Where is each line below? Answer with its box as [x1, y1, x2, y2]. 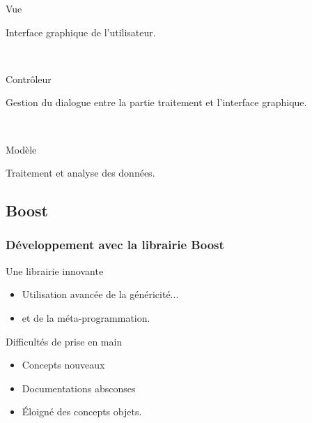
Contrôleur [6, 71, 52, 86]
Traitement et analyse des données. [6, 165, 155, 180]
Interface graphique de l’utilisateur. [6, 24, 156, 39]
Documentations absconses [22, 380, 136, 395]
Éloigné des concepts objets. [22, 404, 142, 419]
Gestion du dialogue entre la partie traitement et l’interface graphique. [6, 95, 307, 110]
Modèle [6, 142, 37, 156]
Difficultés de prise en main [6, 334, 123, 348]
